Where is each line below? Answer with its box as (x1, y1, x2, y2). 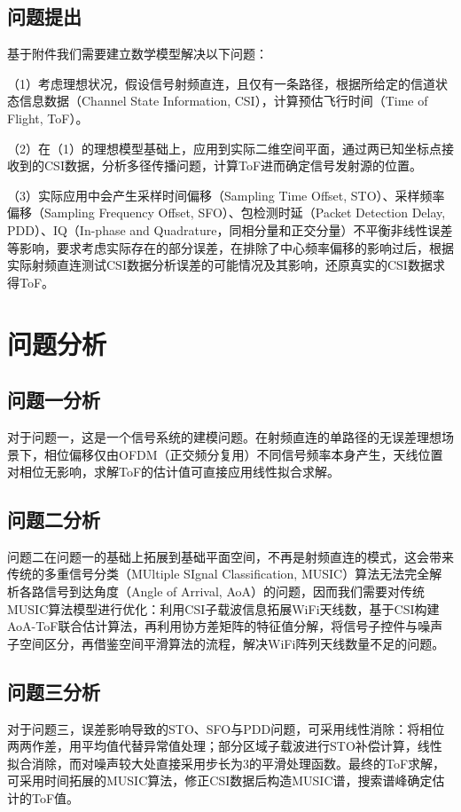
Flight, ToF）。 (7, 108, 89, 127)
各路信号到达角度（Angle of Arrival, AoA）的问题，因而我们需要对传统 (19, 582, 426, 601)
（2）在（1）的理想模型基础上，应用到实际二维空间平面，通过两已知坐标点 (7, 138, 441, 157)
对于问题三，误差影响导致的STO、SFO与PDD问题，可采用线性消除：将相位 (7, 719, 445, 737)
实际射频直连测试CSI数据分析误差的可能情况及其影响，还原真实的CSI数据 (7, 256, 433, 274)
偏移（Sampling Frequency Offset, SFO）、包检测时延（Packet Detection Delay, (7, 203, 446, 222)
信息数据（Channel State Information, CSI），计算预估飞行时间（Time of (19, 91, 428, 110)
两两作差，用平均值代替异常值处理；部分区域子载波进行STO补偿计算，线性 (7, 737, 442, 755)
